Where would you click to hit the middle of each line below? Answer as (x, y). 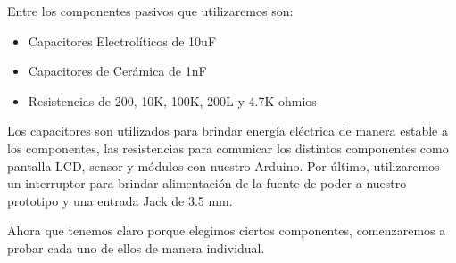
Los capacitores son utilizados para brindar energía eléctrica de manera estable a (228, 131)
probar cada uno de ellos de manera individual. (136, 247)
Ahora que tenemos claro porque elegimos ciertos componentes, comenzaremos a (227, 230)
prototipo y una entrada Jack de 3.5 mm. (120, 200)
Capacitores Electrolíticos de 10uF (122, 41)
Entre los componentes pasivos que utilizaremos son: (150, 11)
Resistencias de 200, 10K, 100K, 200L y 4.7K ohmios (172, 100)
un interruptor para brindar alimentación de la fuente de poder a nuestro (207, 183)
